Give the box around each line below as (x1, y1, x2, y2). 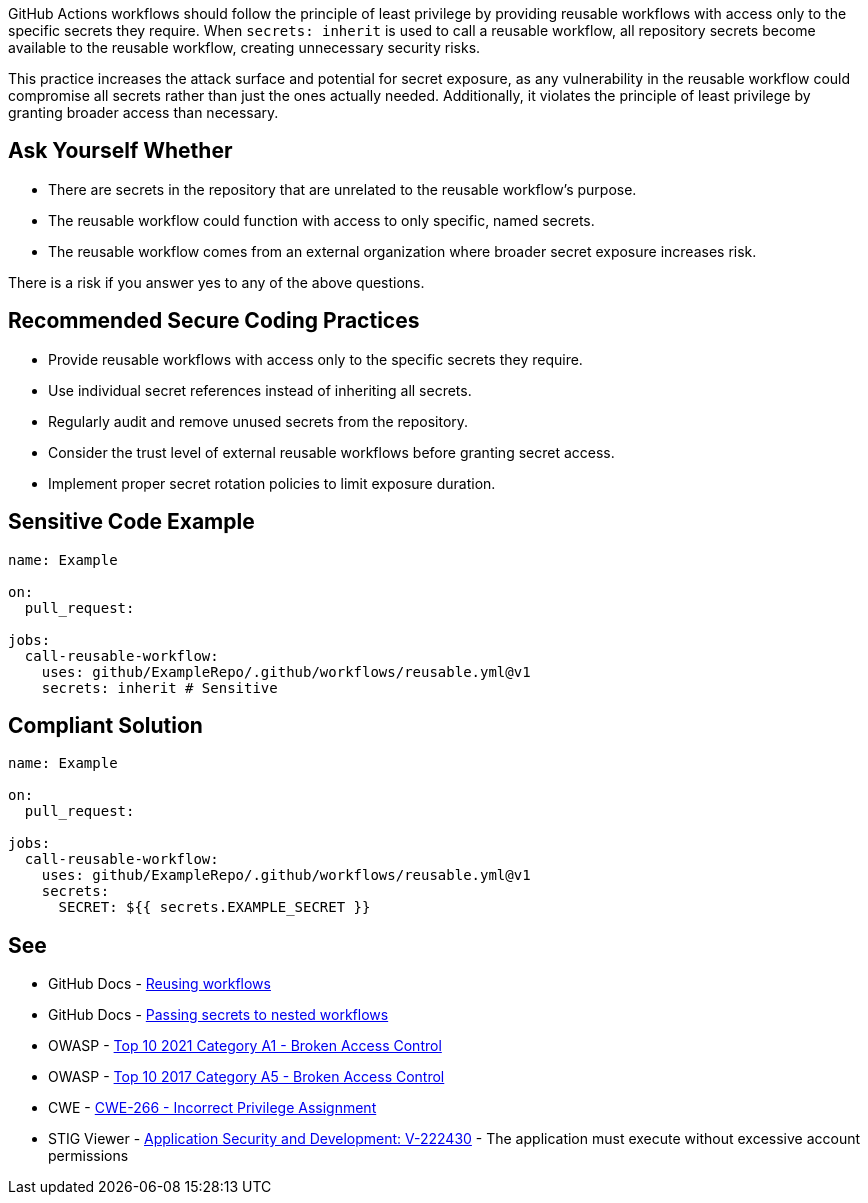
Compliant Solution (8, 712, 203, 738)
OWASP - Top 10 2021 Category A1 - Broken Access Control (48, 1037, 442, 1055)
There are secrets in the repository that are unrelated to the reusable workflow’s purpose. (48, 180, 637, 198)
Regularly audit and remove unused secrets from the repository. (48, 412, 469, 430)
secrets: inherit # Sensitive (41, 679, 278, 696)
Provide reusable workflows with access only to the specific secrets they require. (48, 350, 583, 368)
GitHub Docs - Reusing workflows (48, 975, 271, 993)
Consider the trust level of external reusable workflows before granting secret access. (48, 443, 615, 461)
